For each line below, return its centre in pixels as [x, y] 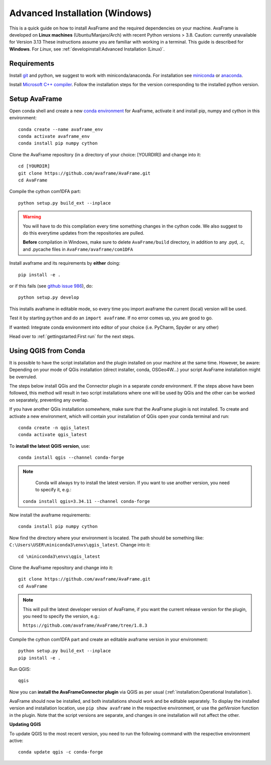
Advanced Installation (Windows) [81, 13]
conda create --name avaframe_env [60, 129]
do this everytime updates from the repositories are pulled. [84, 233]
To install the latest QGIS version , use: [50, 446]
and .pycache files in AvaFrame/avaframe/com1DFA [78, 249]
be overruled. [23, 376]
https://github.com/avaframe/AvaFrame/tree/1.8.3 [85, 626]
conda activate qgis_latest [53, 435]
